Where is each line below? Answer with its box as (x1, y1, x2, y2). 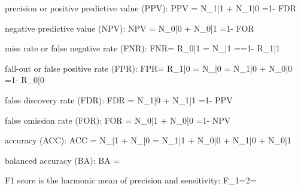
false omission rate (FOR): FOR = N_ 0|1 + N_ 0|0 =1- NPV (5, 114, 231, 126)
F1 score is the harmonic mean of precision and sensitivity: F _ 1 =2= (5, 174, 257, 186)
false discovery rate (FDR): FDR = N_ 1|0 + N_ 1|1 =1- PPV (5, 93, 233, 106)
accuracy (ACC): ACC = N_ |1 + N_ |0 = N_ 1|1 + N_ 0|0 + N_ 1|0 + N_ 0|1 (5, 134, 291, 146)
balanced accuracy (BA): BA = (5, 154, 120, 166)
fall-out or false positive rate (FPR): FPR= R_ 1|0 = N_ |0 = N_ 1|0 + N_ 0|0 (5, 62, 293, 74)
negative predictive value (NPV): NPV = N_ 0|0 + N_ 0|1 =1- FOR (5, 22, 254, 34)
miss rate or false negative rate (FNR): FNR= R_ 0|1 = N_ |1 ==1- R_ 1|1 (5, 42, 281, 54)
